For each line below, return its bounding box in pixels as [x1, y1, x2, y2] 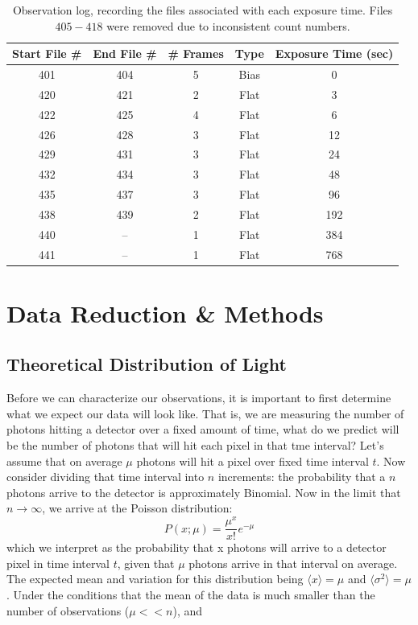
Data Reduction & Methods [6, 296, 324, 329]
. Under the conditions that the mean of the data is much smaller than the [6, 586, 375, 602]
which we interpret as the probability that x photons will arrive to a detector [6, 539, 387, 556]
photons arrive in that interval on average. [188, 554, 398, 571]
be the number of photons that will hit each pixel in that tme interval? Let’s [6, 437, 384, 454]
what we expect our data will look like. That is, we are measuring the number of [6, 405, 404, 421]
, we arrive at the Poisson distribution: [42, 500, 233, 516]
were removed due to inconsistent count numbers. [106, 17, 350, 34]
